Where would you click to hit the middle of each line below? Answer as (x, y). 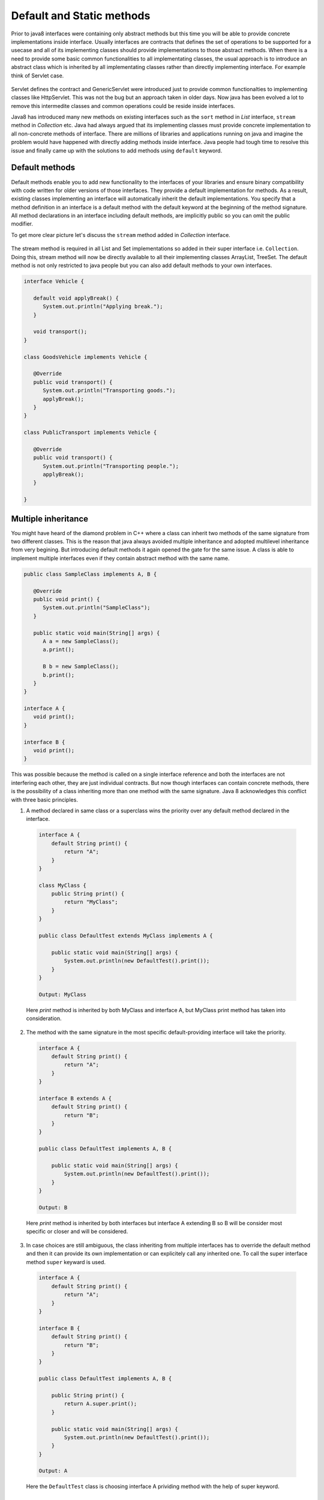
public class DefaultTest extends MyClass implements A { (126, 936)
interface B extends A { (75, 1098)
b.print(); (59, 675)
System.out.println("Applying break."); (103, 307)
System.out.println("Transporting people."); (111, 466)
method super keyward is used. (66, 1262)
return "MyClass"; (91, 902)
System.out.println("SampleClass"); (97, 608)
